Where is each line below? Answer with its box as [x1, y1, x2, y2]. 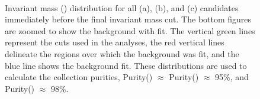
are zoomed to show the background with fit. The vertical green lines [5, 24, 255, 37]
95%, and [215, 71, 249, 83]
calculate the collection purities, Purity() [5, 71, 153, 83]
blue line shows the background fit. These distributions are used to [5, 59, 247, 71]
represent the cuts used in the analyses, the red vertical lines [5, 36, 224, 48]
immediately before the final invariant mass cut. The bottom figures [5, 13, 252, 25]
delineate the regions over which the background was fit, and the [5, 47, 239, 60]
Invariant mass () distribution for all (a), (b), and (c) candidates [5, 1, 239, 14]
